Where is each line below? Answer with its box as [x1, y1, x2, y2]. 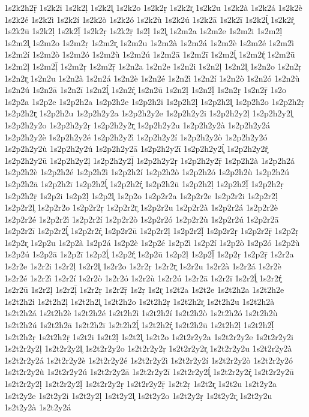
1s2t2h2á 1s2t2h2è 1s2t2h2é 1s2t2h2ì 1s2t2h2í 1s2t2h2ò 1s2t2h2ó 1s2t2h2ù [4, 307, 278, 319]
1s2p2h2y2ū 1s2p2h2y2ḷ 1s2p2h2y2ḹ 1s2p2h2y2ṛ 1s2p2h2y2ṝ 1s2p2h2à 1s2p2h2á [4, 154, 295, 166]
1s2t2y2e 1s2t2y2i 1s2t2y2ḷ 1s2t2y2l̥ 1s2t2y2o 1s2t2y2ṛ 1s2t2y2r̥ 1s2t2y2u [4, 389, 272, 401]
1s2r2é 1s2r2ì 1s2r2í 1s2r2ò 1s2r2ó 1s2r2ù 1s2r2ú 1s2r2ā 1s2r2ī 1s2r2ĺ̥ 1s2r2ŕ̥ [4, 271, 281, 284]
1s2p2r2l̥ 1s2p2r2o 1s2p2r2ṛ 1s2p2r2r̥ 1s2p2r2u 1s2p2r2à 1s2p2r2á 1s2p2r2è [4, 201, 278, 214]
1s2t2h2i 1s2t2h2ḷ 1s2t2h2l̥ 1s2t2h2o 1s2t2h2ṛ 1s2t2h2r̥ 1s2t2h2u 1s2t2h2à [4, 295, 275, 307]
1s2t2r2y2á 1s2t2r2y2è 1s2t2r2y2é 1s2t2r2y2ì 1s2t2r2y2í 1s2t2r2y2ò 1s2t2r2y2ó [4, 353, 293, 366]
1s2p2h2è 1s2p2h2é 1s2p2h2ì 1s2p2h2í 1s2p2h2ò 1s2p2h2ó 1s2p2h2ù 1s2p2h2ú [4, 166, 290, 178]
